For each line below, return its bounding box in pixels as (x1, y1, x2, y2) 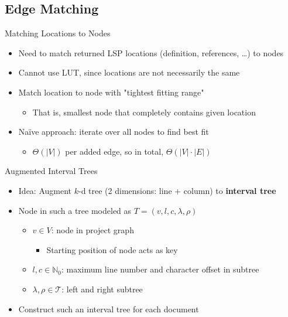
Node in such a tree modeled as (18, 204, 132, 216)
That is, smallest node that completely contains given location (32, 105, 256, 118)
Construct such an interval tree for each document (18, 302, 199, 315)
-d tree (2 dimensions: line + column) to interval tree (78, 184, 276, 196)
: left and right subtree (61, 282, 143, 295)
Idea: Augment (18, 184, 72, 196)
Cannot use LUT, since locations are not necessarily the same (18, 66, 240, 79)
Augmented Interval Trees (5, 165, 98, 177)
